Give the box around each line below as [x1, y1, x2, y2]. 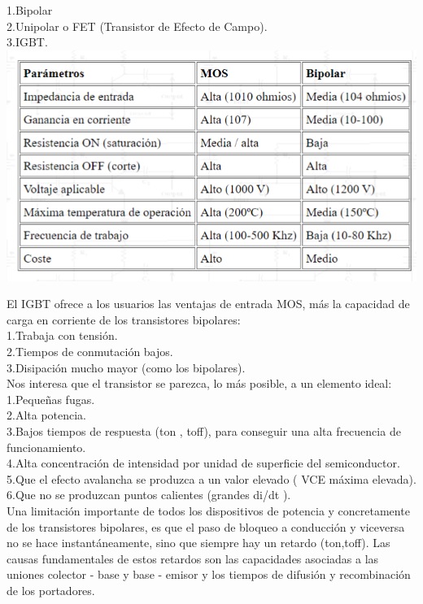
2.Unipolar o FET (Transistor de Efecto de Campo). [7, 17, 268, 34]
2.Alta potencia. [7, 406, 87, 424]
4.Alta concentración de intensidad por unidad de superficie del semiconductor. [7, 454, 400, 471]
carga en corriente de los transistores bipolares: [7, 311, 241, 328]
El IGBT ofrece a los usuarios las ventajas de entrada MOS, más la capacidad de [7, 295, 410, 312]
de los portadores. [7, 581, 95, 598]
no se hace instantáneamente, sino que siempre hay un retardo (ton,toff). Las [7, 534, 390, 551]
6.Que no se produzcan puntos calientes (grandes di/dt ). [7, 486, 291, 503]
